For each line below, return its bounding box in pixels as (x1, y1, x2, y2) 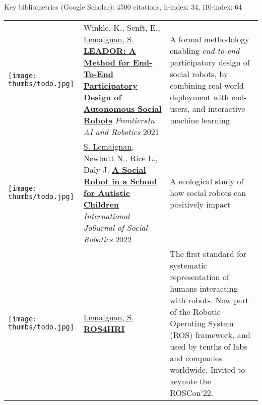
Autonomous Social (83, 102, 162, 114)
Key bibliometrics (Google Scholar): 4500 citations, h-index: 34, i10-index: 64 (4, 2, 242, 12)
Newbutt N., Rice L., (83, 152, 158, 164)
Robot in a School (83, 175, 157, 187)
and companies (170, 352, 222, 364)
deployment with (170, 91, 229, 103)
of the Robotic (170, 305, 221, 317)
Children (83, 198, 119, 210)
